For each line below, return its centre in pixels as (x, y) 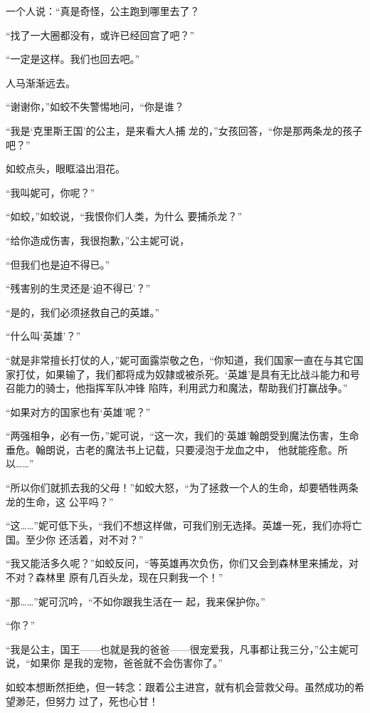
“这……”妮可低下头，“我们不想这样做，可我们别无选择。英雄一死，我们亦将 (179, 525)
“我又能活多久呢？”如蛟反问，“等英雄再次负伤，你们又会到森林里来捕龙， (177, 563)
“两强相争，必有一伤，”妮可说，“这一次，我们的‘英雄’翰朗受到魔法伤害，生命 (183, 436)
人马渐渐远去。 (41, 82)
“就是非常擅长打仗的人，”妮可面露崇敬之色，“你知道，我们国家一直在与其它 (180, 359)
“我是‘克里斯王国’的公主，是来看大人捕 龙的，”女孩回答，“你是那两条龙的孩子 (184, 130)
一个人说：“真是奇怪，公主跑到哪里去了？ (103, 11)
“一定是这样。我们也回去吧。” (73, 59)
